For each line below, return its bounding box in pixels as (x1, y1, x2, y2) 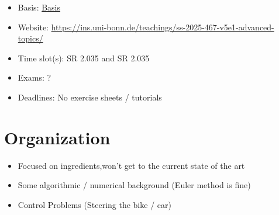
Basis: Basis (18, 1, 61, 13)
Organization (4, 125, 111, 149)
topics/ (18, 32, 43, 44)
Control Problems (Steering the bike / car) (18, 198, 171, 210)
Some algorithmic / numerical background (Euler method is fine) (18, 179, 251, 191)
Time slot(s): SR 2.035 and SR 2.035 (18, 51, 150, 64)
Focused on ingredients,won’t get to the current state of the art (18, 159, 245, 171)
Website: (18, 20, 49, 33)
